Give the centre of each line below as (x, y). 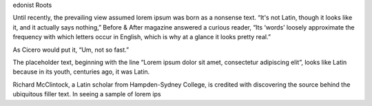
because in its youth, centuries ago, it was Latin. (81, 72)
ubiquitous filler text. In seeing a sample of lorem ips (87, 94)
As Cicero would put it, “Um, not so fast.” (71, 50)
